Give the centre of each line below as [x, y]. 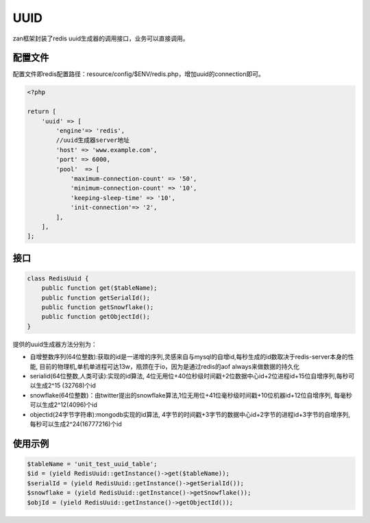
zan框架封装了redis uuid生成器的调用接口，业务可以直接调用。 [101, 38]
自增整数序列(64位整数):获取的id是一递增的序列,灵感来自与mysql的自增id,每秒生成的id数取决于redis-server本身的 [189, 357]
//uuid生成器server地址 [93, 140]
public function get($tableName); [99, 288]
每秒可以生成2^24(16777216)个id [76, 424]
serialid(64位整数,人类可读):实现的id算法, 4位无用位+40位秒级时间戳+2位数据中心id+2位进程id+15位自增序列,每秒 [189, 376]
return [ [42, 112]
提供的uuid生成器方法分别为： [55, 344]
